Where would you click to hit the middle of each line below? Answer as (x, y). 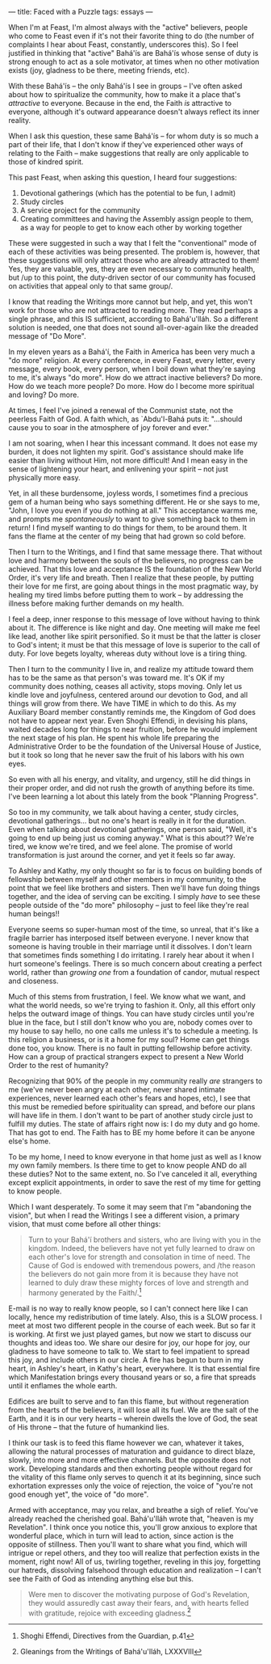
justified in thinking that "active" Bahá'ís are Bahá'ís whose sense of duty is (133, 53)
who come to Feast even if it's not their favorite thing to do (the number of (131, 36)
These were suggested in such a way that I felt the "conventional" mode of (133, 243)
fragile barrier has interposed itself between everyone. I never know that (129, 938)
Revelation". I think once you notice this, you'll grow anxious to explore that (133, 1527)
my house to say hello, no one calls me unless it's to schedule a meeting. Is (133, 1031)
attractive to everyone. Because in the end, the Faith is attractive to (120, 103)
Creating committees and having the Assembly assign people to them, (137, 219)
